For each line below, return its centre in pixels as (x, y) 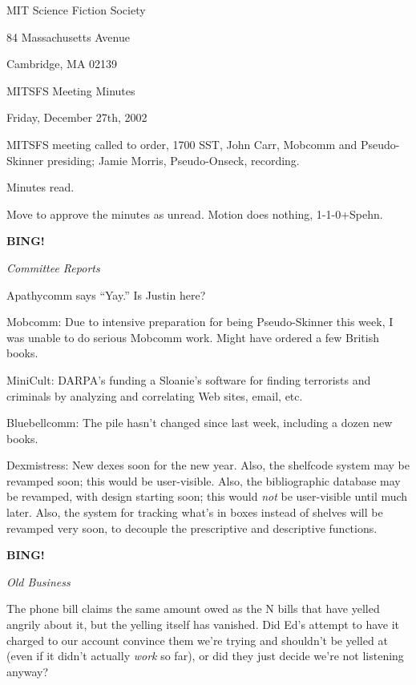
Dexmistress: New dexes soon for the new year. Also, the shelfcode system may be (208, 465)
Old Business (38, 581)
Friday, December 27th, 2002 (77, 117)
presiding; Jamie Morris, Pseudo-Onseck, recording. (174, 160)
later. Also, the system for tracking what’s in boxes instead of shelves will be (195, 512)
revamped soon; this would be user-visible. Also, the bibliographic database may (204, 480)
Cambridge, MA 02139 (62, 64)
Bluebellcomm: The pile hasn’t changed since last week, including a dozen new (200, 423)
